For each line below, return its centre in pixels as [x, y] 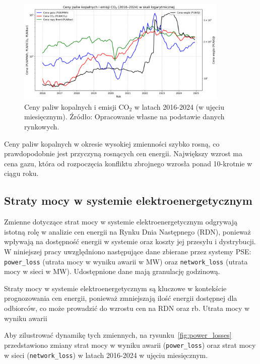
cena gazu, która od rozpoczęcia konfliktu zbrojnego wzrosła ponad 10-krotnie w [128, 163]
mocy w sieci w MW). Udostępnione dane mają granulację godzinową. [112, 271]
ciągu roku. [21, 173]
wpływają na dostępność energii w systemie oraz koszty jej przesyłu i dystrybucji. [130, 241]
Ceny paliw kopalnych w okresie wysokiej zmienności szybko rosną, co [112, 143]
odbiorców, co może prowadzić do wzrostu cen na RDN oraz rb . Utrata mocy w [127, 308]
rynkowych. [42, 127]
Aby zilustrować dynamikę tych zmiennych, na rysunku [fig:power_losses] [118, 335]
